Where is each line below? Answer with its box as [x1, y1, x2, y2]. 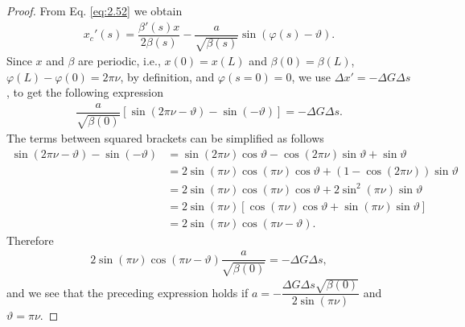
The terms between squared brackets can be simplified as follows [6, 130, 324, 147]
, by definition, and [120, 68, 215, 85]
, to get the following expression [6, 84, 164, 101]
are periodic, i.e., [78, 52, 161, 69]
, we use [291, 68, 331, 85]
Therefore [6, 231, 54, 248]
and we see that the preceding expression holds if [6, 284, 249, 300]
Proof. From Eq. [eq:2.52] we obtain [6, 2, 183, 19]
